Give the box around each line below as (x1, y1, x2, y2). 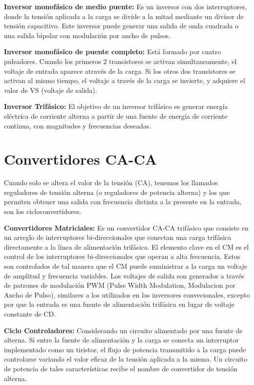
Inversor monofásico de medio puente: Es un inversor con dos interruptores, (4, 1, 247, 11)
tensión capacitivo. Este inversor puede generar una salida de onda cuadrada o (4, 21, 239, 31)
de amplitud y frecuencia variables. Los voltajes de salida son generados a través (4, 270, 244, 280)
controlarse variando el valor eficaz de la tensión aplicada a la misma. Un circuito (4, 354, 248, 364)
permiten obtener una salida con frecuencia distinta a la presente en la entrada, (4, 196, 242, 207)
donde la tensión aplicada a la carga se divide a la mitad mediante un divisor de (4, 11, 244, 21)
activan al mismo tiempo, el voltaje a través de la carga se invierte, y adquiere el (4, 75, 245, 86)
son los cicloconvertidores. (4, 206, 82, 216)
